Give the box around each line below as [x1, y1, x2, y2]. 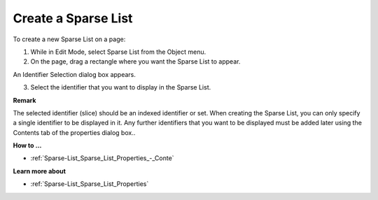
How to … [13, 141, 42, 150]
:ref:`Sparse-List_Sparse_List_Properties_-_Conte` [30, 154, 174, 162]
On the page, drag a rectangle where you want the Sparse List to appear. [30, 57, 241, 66]
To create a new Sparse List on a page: [13, 35, 126, 43]
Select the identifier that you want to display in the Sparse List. [30, 83, 211, 92]
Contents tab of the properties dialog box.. [13, 128, 136, 136]
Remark [13, 96, 36, 104]
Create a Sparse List [13, 10, 133, 26]
